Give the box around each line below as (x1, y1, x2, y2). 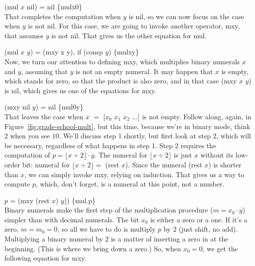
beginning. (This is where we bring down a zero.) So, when (4, 243, 181, 253)
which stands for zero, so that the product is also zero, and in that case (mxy (4, 76, 237, 86)
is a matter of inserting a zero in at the (111, 234, 229, 244)
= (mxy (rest (10, 195, 50, 205)
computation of (4, 150, 50, 160)
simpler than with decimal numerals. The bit (4, 214, 139, 224)
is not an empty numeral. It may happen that (76, 66, 213, 76)
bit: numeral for (22, 159, 70, 169)
